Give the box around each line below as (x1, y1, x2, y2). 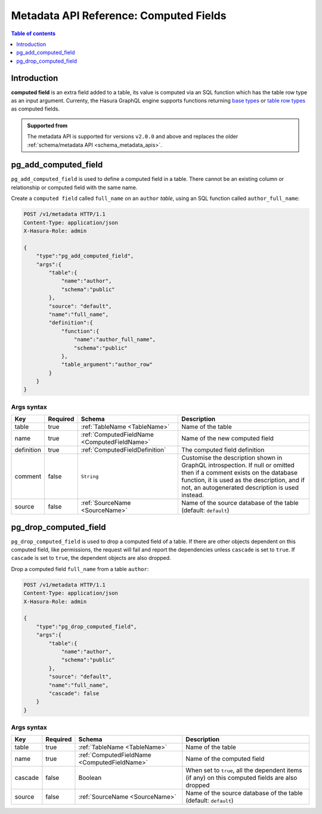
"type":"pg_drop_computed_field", (36, 623, 137, 630)
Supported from (27, 122, 68, 129)
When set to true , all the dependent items (185, 766, 302, 775)
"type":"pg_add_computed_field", (36, 252, 134, 260)
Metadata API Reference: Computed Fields (11, 9, 227, 22)
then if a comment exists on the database (181, 468, 298, 477)
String (80, 473, 99, 480)
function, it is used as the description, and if (181, 476, 305, 485)
